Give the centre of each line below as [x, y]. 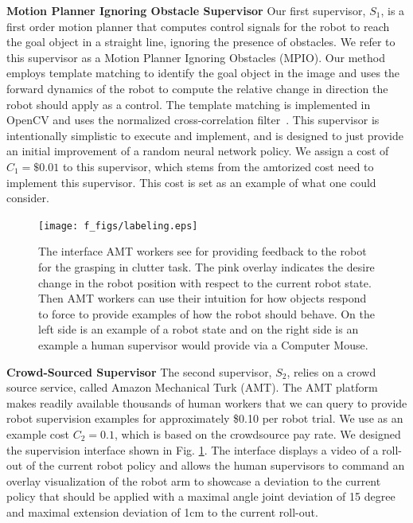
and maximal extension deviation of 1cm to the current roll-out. [162, 511]
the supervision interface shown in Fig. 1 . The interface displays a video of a [193, 449]
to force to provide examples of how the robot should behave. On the [206, 313]
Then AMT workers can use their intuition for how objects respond [203, 298]
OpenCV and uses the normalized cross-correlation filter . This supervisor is [193, 120]
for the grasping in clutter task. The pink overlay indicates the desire [206, 266]
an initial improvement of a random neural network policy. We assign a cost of [198, 151]
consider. [28, 198]
